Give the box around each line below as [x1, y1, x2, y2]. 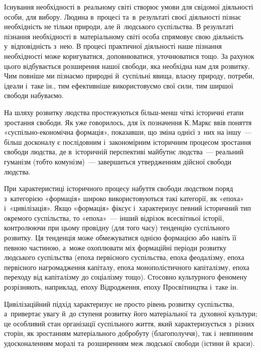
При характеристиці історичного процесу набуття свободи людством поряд [4, 183, 233, 194]
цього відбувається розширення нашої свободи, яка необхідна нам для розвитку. [4, 60, 250, 71]
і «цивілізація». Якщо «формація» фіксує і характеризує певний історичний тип [4, 203, 251, 213]
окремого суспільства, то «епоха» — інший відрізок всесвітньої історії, [4, 212, 224, 223]
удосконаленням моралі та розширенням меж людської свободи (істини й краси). [4, 338, 255, 348]
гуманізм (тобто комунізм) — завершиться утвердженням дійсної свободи [4, 156, 232, 166]
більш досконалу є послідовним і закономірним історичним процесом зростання [4, 136, 251, 147]
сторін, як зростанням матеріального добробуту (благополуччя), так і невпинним [4, 328, 253, 338]
